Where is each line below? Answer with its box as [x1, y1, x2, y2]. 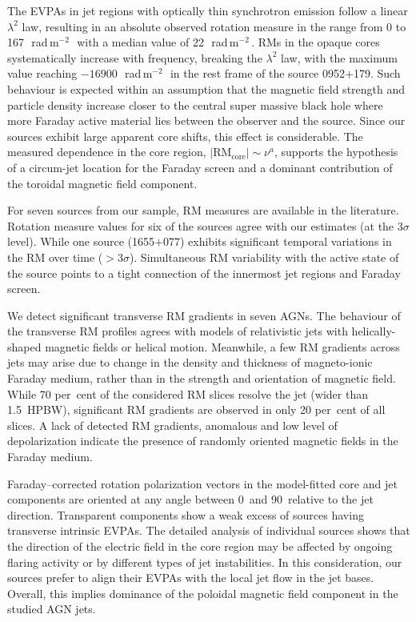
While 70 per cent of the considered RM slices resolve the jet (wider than [7, 385, 368, 402]
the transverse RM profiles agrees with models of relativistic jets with [7, 323, 348, 339]
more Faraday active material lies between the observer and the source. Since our [7, 112, 406, 129]
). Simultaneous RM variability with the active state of [129, 248, 399, 265]
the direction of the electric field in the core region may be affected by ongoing [7, 538, 393, 554]
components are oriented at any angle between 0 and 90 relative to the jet [7, 491, 374, 508]
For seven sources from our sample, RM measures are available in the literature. [7, 202, 399, 219]
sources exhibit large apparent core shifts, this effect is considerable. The [7, 127, 363, 144]
